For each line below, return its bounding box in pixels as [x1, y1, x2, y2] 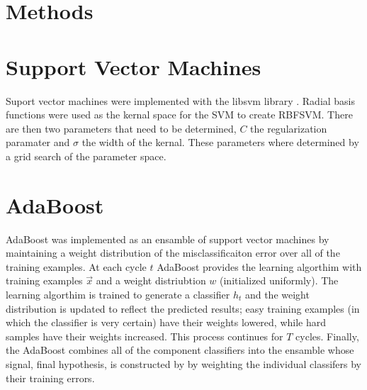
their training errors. [6, 370, 95, 385]
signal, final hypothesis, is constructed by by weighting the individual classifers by [6, 356, 362, 371]
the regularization [250, 121, 327, 135]
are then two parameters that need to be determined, [6, 121, 237, 135]
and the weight [244, 286, 310, 301]
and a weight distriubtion [96, 273, 206, 288]
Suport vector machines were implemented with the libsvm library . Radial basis [6, 93, 356, 108]
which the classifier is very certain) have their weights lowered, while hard [6, 315, 327, 330]
